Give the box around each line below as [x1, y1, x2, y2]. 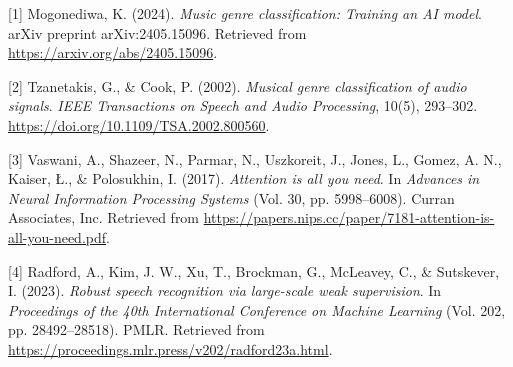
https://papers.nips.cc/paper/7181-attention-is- [203, 207, 495, 228]
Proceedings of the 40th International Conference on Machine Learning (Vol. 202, [8, 299, 506, 320]
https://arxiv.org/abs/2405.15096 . [8, 42, 218, 63]
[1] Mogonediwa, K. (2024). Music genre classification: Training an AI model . [8, 3, 482, 23]
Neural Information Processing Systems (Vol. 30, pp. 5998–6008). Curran [8, 187, 455, 208]
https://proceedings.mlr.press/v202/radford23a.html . [8, 338, 333, 359]
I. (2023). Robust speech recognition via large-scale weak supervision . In [8, 280, 442, 301]
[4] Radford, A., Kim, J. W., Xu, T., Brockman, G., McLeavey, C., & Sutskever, [8, 260, 500, 281]
